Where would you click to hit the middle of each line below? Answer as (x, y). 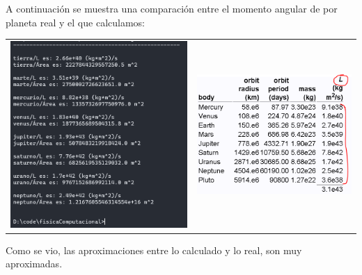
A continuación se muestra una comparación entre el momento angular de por (172, 8)
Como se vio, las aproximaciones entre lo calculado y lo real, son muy (154, 250)
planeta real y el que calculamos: (75, 22)
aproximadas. (34, 264)
